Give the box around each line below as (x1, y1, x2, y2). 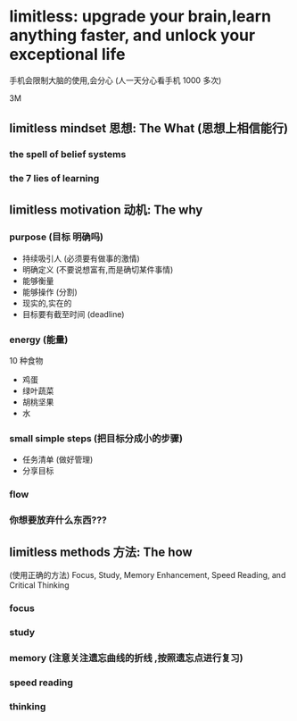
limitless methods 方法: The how (9, 544, 194, 559)
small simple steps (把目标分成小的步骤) (9, 432, 183, 445)
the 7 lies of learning (9, 172, 100, 185)
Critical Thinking (9, 580, 70, 591)
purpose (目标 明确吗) (9, 231, 104, 243)
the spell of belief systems (9, 148, 127, 161)
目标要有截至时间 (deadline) (21, 308, 125, 319)
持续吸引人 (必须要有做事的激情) (21, 253, 140, 264)
